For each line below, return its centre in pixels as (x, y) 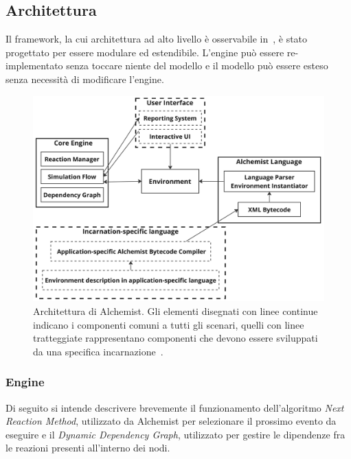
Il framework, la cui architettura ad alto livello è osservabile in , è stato (157, 39)
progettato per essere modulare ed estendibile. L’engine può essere (145, 52)
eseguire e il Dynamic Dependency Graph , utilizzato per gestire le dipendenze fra (175, 434)
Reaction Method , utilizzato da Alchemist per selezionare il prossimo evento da (171, 421)
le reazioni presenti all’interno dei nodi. (88, 448)
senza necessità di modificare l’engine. (85, 79)
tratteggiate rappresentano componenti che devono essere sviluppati (175, 338)
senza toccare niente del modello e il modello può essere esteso (197, 66)
